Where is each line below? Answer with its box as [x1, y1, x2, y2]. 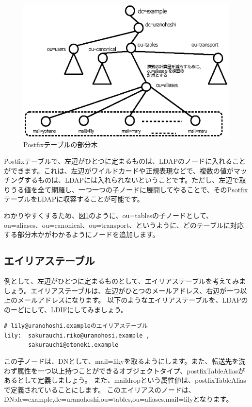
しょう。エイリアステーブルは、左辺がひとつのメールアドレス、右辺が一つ [4, 285, 240, 295]
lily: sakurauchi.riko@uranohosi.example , [4, 332, 150, 339]
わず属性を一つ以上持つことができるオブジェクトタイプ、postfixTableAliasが [4, 365, 245, 375]
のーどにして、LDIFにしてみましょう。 [4, 304, 128, 314]
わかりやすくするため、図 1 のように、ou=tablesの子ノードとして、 [4, 210, 213, 220]
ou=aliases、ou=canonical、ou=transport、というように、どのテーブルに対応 [4, 220, 244, 230]
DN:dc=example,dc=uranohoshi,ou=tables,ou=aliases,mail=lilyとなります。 [4, 394, 233, 404]
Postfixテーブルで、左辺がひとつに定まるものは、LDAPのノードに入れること [4, 155, 246, 166]
